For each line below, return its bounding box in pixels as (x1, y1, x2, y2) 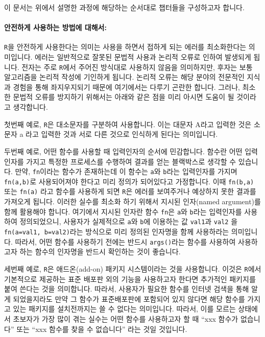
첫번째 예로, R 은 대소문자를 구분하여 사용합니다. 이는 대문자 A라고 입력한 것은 (4, 118, 252, 129)
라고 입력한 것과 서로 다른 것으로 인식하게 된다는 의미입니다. (26, 129, 218, 139)
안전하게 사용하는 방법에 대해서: (4, 22, 107, 33)
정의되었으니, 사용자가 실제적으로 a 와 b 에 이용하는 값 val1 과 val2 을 (19, 216, 238, 227)
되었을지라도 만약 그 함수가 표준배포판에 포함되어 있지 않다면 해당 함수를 (13, 293, 245, 304)
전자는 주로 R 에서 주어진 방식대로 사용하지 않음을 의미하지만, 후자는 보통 (21, 61, 253, 72)
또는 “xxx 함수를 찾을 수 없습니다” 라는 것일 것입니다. (16, 323, 187, 334)
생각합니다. (13, 102, 48, 112)
